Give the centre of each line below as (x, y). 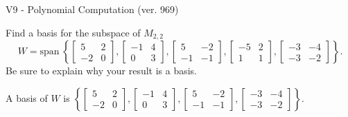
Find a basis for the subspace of (73, 32)
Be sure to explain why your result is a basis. (102, 71)
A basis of (27, 97)
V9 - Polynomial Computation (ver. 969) (92, 9)
